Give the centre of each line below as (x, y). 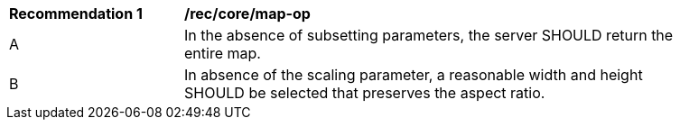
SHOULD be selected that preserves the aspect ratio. (365, 93)
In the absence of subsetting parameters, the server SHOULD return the (429, 35)
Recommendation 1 (76, 14)
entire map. (223, 53)
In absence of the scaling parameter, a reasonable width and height (414, 75)
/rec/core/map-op (247, 14)
